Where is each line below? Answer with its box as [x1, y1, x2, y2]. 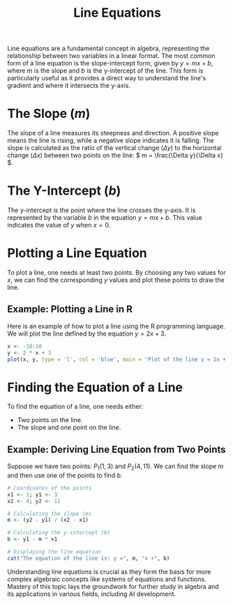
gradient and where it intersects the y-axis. [7, 82, 131, 90]
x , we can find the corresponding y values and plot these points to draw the [7, 276, 225, 284]
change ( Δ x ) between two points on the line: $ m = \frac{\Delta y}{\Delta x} [7, 151, 223, 160]
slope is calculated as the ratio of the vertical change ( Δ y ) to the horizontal [7, 144, 222, 152]
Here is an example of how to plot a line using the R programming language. [7, 322, 225, 330]
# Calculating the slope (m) [7, 510, 92, 517]
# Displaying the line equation [7, 548, 101, 555]
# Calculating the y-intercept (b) [7, 529, 111, 537]
